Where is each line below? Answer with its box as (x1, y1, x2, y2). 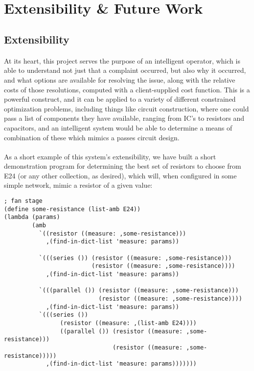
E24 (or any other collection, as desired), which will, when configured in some (4, 170, 237, 180)
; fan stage (4, 197, 43, 205)
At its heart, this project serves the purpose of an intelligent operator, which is (4, 55, 240, 65)
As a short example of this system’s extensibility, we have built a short (4, 151, 216, 161)
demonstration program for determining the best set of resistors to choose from (4, 161, 241, 171)
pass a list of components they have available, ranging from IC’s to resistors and (4, 113, 245, 123)
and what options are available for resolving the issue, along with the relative (4, 74, 235, 85)
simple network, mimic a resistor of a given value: (4, 180, 153, 190)
